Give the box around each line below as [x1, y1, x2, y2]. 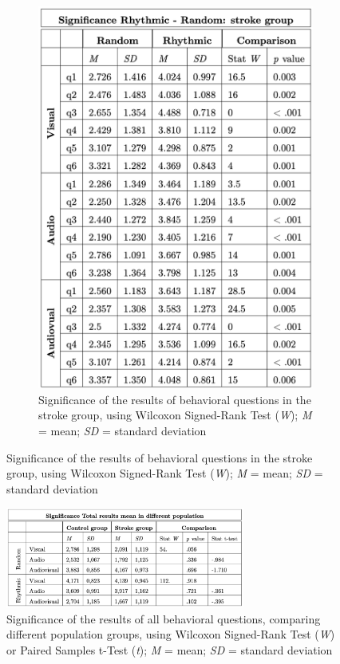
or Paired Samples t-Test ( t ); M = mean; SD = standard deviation [6, 641, 333, 658]
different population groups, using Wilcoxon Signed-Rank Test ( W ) [6, 626, 335, 642]
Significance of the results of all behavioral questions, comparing [6, 610, 321, 627]
